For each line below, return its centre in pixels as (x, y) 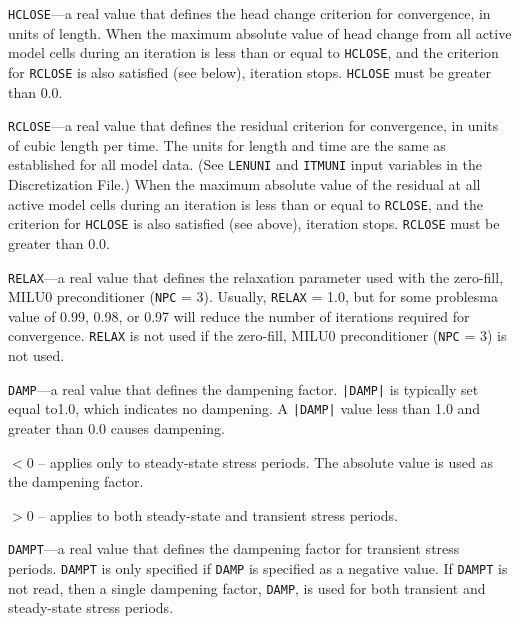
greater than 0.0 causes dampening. (116, 428)
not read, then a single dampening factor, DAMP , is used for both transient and (247, 587)
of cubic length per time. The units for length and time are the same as (227, 144)
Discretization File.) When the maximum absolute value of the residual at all (244, 184)
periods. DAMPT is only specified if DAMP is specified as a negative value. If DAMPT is (258, 568)
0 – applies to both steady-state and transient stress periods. (212, 514)
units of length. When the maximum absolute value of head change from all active (260, 32)
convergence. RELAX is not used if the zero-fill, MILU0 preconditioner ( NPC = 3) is (257, 335)
